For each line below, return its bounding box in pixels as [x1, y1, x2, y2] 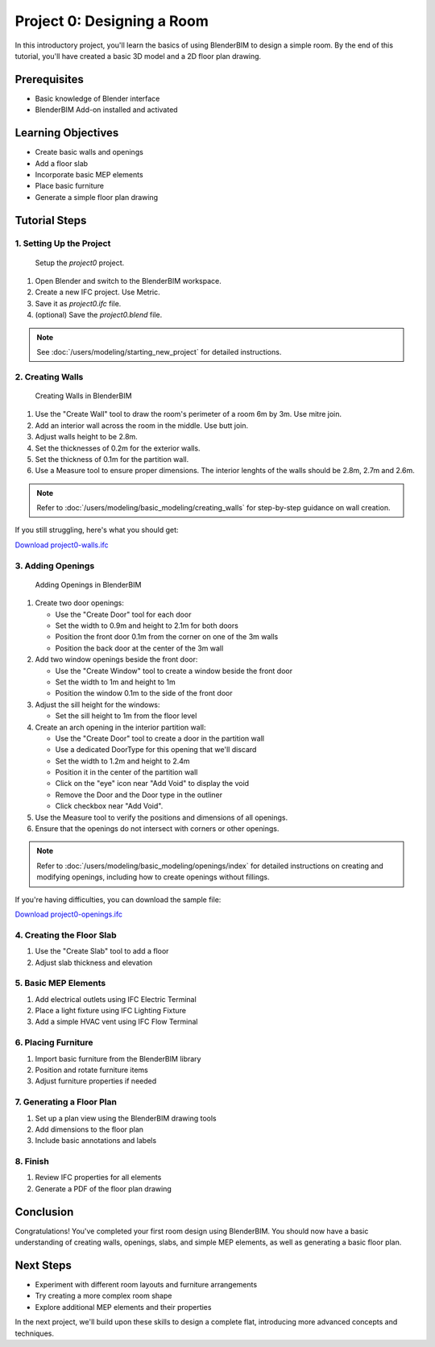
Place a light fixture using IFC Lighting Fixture [35, 1006, 187, 1016]
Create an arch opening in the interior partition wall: [35, 722, 206, 732]
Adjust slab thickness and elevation [35, 958, 153, 967]
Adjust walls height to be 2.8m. [35, 432, 139, 442]
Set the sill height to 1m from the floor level [55, 711, 197, 721]
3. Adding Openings [14, 560, 95, 572]
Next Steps [14, 1258, 72, 1272]
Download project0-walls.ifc [14, 540, 109, 550]
